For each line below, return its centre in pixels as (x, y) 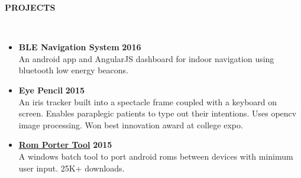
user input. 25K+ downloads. (72, 168)
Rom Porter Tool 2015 (65, 145)
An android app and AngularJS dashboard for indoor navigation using (146, 58)
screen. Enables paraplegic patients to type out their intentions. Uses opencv (158, 113)
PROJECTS (30, 7)
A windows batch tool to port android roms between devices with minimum (156, 156)
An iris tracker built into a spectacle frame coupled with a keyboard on (148, 101)
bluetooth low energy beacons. (74, 70)
